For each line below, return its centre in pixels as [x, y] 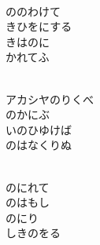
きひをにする [39, 26]
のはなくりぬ [39, 145]
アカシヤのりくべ [50, 99]
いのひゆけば [39, 129]
